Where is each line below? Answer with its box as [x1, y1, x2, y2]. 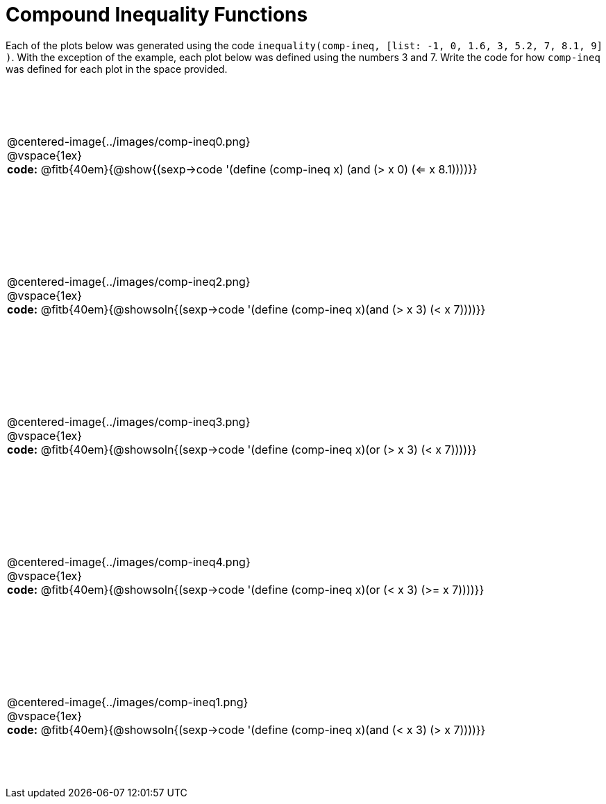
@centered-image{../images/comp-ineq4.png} [7, 554, 251, 569]
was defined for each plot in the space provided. [6, 62, 228, 75]
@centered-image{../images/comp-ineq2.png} [7, 274, 251, 289]
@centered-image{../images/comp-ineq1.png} [7, 694, 249, 709]
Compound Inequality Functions [6, 3, 308, 26]
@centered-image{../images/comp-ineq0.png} [7, 134, 251, 148]
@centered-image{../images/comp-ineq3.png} [7, 414, 251, 429]
